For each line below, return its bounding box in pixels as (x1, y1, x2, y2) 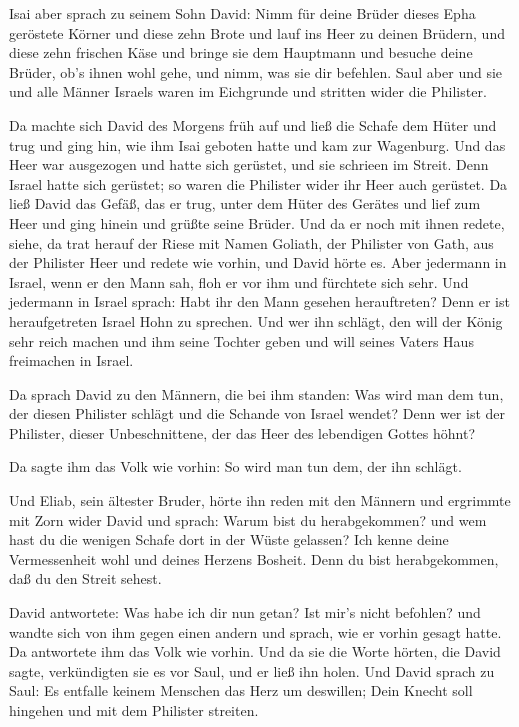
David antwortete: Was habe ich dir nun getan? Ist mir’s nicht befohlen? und (9, 602, 481, 623)
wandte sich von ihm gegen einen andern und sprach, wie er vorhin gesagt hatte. (9, 621, 502, 642)
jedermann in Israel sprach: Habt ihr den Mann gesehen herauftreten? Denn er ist (9, 291, 510, 312)
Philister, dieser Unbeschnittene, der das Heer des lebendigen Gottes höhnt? (9, 422, 476, 443)
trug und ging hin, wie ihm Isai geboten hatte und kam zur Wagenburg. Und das (9, 134, 506, 155)
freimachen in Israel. (9, 350, 134, 371)
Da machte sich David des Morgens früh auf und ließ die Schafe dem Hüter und (9, 114, 497, 135)
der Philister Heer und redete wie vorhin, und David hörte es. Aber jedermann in (9, 252, 507, 273)
